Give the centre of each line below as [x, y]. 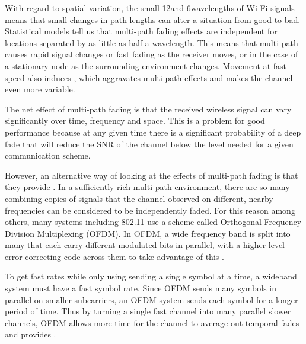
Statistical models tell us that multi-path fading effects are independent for [141, 31]
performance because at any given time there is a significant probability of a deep [153, 132]
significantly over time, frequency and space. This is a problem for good [135, 120]
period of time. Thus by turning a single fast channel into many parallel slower [148, 311]
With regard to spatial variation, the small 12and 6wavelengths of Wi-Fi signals [150, 8]
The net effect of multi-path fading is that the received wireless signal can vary [148, 109]
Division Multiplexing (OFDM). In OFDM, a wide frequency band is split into [148, 233]
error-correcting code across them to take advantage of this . [114, 256]
